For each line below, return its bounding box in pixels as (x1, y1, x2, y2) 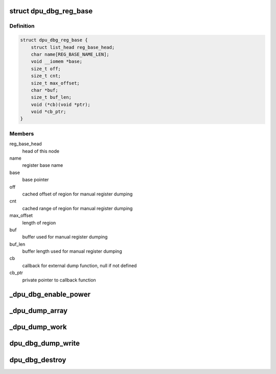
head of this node (22, 148, 60, 154)
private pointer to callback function (22, 277, 97, 283)
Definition (9, 23, 35, 30)
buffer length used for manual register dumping (22, 248, 122, 254)
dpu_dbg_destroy (9, 356, 66, 364)
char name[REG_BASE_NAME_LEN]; (31, 51, 109, 57)
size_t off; (31, 65, 61, 72)
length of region (22, 219, 56, 226)
